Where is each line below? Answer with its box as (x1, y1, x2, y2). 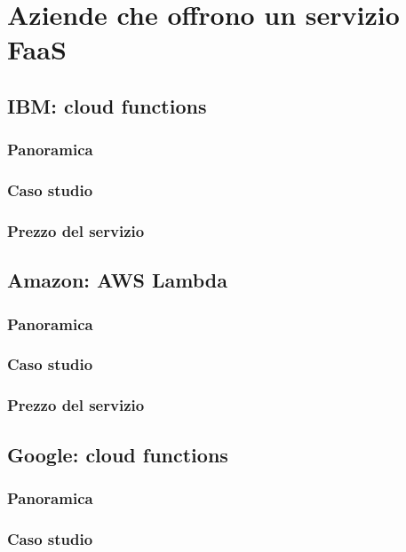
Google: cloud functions (7, 440, 228, 468)
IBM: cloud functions (7, 91, 207, 119)
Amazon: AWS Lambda (7, 266, 228, 294)
